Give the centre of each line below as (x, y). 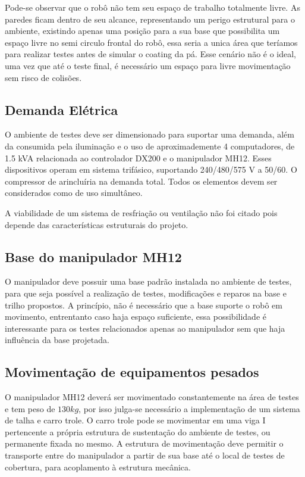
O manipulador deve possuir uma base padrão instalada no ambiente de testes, (148, 281)
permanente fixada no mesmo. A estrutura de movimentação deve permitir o (144, 443)
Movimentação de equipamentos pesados (132, 372)
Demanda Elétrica (62, 109)
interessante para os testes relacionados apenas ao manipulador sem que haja (145, 328)
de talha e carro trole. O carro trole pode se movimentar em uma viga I (135, 420)
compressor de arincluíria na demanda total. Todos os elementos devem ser (141, 181)
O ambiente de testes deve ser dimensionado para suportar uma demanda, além (150, 134)
